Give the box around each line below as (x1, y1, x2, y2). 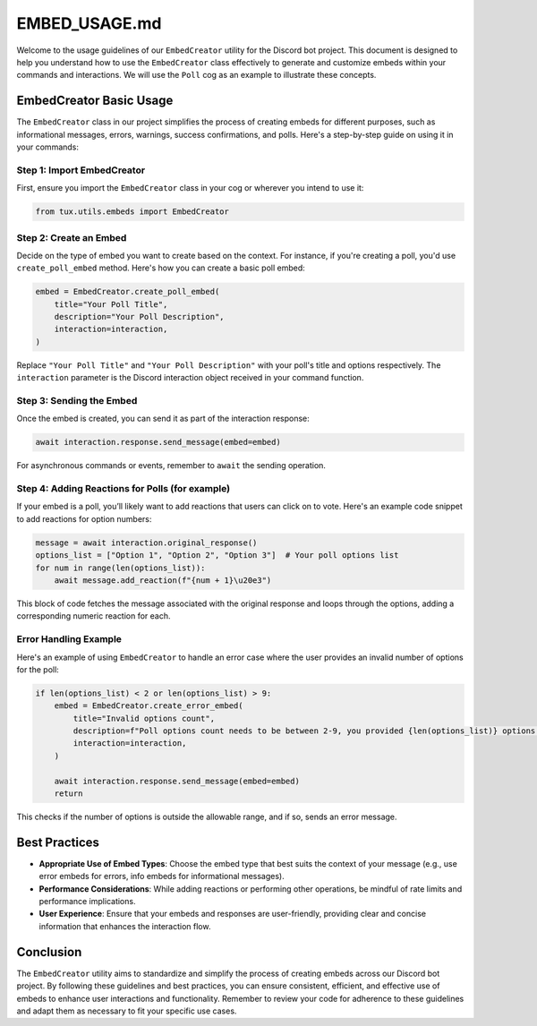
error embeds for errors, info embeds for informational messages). (38, 871, 286, 882)
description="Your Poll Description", (54, 312, 225, 322)
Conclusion (16, 945, 82, 960)
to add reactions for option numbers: (16, 513, 152, 524)
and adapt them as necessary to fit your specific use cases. (16, 1005, 237, 1016)
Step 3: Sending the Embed (16, 394, 138, 406)
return (54, 789, 83, 799)
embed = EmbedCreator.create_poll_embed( (35, 286, 220, 297)
